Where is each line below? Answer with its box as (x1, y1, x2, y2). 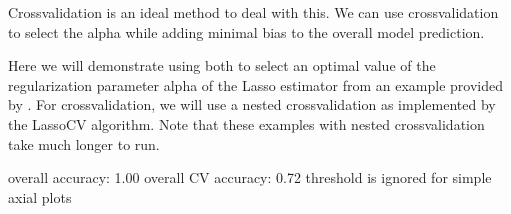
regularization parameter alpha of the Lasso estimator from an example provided (8, 74, 503, 95)
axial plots (8, 186, 72, 207)
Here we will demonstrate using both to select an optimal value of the (8, 55, 436, 76)
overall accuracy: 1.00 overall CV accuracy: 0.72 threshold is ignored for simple (8, 167, 492, 188)
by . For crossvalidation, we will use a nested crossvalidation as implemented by (8, 94, 496, 115)
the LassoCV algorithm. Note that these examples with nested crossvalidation (8, 113, 485, 134)
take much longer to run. (8, 133, 160, 154)
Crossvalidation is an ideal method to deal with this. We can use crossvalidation (8, 2, 499, 22)
